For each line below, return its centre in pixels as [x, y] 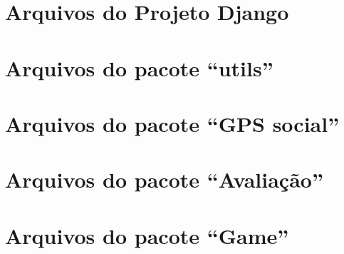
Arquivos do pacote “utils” [139, 67]
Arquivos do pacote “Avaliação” [164, 179]
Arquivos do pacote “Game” [147, 235]
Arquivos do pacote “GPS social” [172, 123]
